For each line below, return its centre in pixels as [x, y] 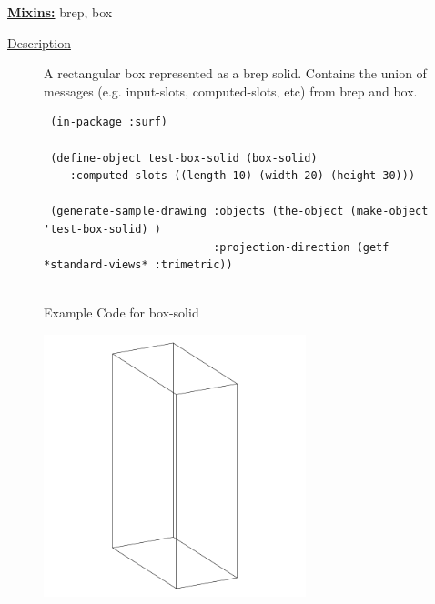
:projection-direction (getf [301, 247]
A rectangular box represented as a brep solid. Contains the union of [235, 73]
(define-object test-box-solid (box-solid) [184, 158]
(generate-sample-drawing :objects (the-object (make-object [239, 211]
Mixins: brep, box [60, 12]
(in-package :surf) [109, 122]
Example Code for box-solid [121, 312]
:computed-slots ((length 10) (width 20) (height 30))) [243, 176]
